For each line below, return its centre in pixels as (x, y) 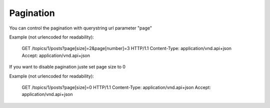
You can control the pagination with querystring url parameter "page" (81, 28)
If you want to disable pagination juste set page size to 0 (67, 67)
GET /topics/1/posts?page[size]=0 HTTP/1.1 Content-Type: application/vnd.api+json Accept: (116, 87)
